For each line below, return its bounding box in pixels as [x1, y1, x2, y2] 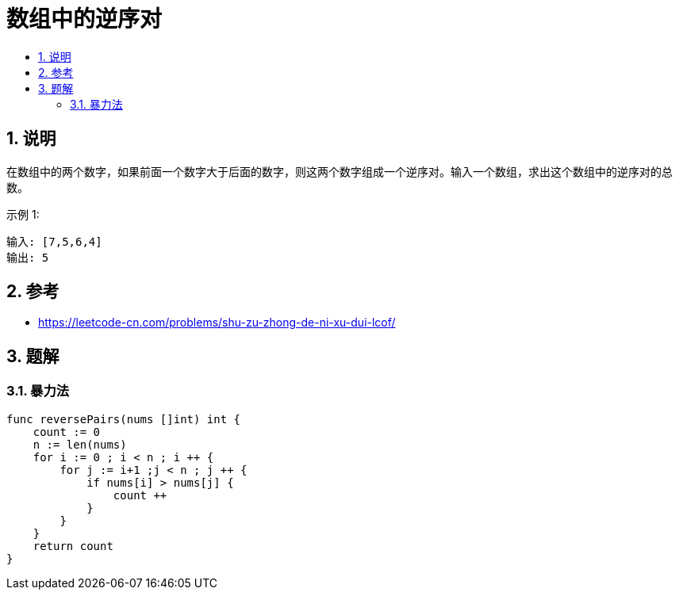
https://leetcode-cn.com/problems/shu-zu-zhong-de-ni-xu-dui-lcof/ [38, 315, 396, 330]
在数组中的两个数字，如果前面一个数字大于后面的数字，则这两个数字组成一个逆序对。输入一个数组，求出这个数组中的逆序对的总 [6, 164, 673, 178]
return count [33, 539, 113, 552]
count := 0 [33, 425, 101, 438]
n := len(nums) [33, 437, 127, 451]
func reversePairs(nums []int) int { [6, 412, 241, 426]
